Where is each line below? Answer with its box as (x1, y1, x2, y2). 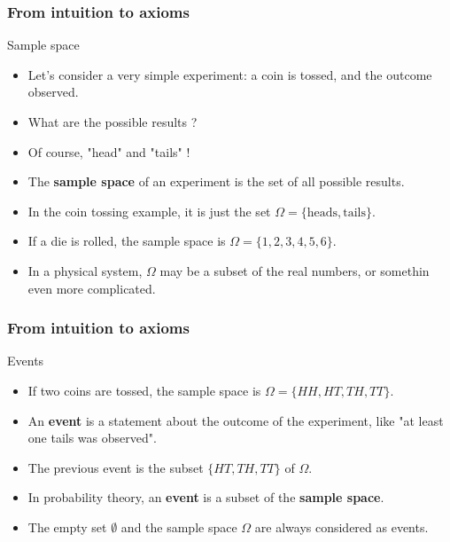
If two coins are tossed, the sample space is (27, 381, 261, 399)
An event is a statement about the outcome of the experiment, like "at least (27, 411, 444, 429)
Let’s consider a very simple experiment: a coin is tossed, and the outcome (27, 65, 432, 83)
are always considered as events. (254, 517, 429, 536)
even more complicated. (27, 279, 156, 297)
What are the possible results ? (27, 113, 198, 130)
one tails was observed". (27, 428, 157, 447)
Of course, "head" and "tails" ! (27, 142, 190, 161)
